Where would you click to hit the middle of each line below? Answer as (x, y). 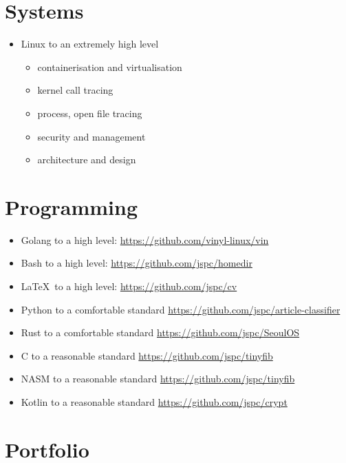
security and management (91, 136)
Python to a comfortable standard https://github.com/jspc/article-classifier (181, 309)
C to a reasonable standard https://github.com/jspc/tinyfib (147, 355)
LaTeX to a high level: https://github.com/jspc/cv (129, 286)
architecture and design (87, 160)
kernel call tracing (75, 90)
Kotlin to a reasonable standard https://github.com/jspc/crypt (154, 401)
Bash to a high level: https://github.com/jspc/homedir (137, 263)
